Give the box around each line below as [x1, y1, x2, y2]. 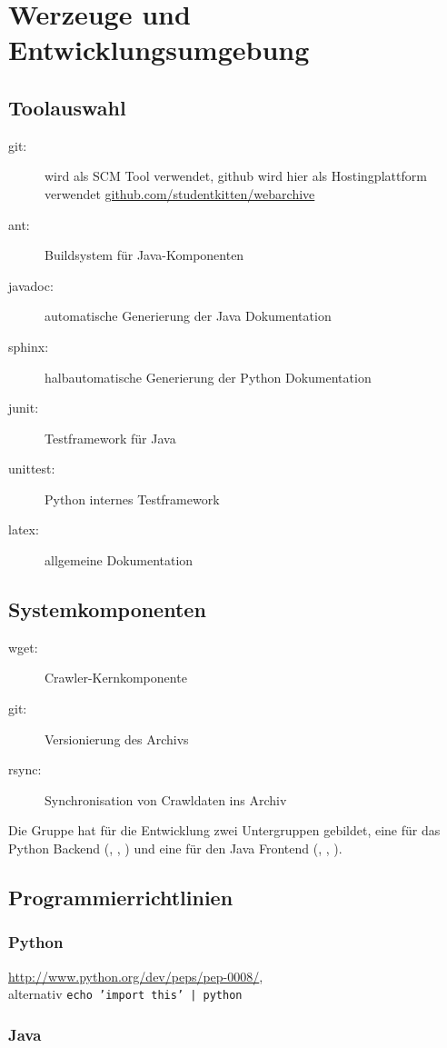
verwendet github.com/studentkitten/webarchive [45, 184, 315, 203]
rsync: [8, 760, 42, 779]
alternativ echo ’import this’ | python [8, 984, 243, 1003]
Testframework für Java [45, 428, 176, 447]
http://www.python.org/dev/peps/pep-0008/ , [8, 966, 263, 985]
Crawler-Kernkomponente [45, 668, 187, 687]
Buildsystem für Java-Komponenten [45, 245, 244, 264]
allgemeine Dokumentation [45, 551, 194, 570]
